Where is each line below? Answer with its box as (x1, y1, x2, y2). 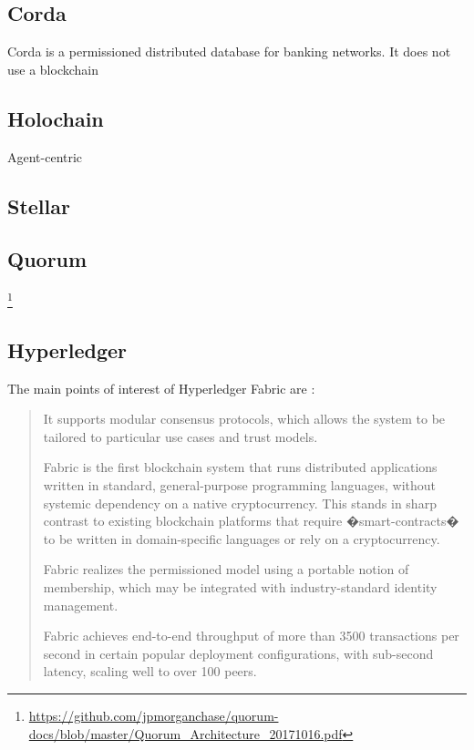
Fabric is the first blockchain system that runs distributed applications (43, 457, 438, 477)
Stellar (7, 191, 70, 220)
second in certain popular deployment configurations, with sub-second (43, 643, 434, 663)
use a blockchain (7, 59, 99, 78)
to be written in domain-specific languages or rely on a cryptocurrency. (43, 529, 440, 548)
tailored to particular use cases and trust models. (43, 426, 318, 446)
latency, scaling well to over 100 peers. (43, 662, 257, 681)
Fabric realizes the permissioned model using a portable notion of (43, 560, 409, 579)
